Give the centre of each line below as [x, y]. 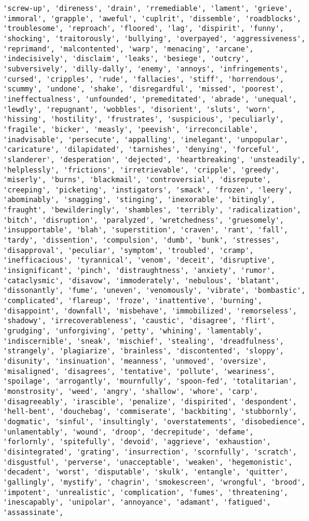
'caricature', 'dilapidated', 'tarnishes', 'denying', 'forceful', [142, 150]
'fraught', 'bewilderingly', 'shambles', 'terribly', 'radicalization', [152, 210]
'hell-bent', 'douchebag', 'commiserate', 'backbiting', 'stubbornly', [150, 412]
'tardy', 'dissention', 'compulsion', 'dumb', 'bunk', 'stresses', [142, 241]
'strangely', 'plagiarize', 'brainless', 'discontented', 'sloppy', [144, 351]
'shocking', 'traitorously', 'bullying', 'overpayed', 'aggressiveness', [154, 38]
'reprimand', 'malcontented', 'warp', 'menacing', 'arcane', [129, 49]
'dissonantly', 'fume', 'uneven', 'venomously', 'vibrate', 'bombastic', [154, 291]
